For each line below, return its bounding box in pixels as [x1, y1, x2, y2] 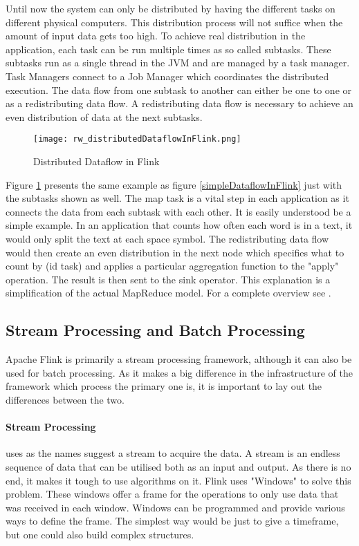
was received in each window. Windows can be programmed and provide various [6, 500, 345, 514]
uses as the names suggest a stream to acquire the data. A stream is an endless [6, 446, 340, 460]
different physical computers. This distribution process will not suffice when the [6, 15, 343, 29]
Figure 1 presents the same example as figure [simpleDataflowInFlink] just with [6, 177, 342, 191]
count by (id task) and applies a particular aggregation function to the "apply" [6, 258, 339, 273]
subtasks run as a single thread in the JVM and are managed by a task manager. [6, 55, 350, 70]
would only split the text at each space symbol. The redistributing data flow [6, 231, 329, 245]
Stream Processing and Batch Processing [6, 319, 305, 341]
